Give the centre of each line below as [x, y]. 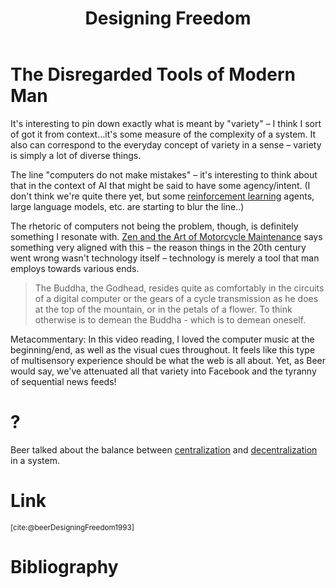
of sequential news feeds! [63, 381]
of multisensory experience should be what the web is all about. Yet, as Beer [168, 360]
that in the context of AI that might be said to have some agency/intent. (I [160, 185]
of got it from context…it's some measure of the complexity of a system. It [163, 134]
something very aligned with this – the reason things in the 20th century [158, 247]
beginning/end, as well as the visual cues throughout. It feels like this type [163, 349]
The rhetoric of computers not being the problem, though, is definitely [154, 226]
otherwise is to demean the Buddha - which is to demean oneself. [170, 319]
